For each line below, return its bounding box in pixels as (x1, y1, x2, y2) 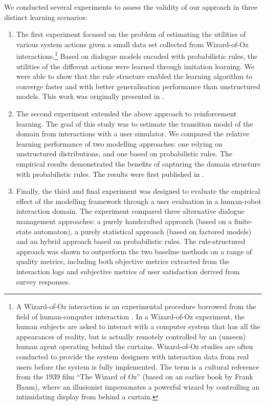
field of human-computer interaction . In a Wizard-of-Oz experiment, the (16, 311, 245, 321)
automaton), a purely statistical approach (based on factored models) (34, 226, 252, 236)
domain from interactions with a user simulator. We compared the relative (16, 128, 249, 139)
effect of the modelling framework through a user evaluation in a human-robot (16, 195, 261, 206)
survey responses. (16, 276, 71, 287)
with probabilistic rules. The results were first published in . (16, 168, 205, 179)
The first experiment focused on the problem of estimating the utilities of (16, 29, 246, 39)
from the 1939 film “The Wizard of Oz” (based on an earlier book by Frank (16, 371, 253, 382)
